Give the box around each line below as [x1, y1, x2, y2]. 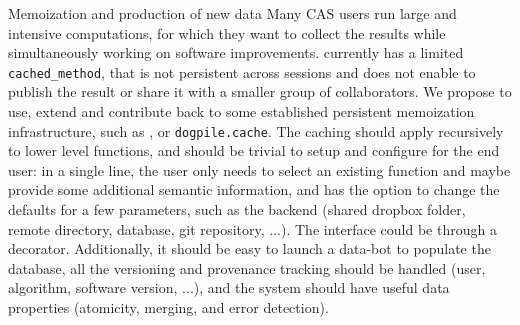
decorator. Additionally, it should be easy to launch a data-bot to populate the [8, 238, 491, 259]
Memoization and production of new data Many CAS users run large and [8, 3, 457, 23]
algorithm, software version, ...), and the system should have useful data [8, 277, 450, 298]
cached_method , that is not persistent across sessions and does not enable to [8, 61, 476, 82]
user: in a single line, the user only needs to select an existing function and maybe [8, 159, 511, 180]
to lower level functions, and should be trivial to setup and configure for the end [8, 140, 500, 161]
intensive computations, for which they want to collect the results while [8, 22, 446, 43]
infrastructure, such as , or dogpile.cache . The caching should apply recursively [8, 120, 504, 141]
